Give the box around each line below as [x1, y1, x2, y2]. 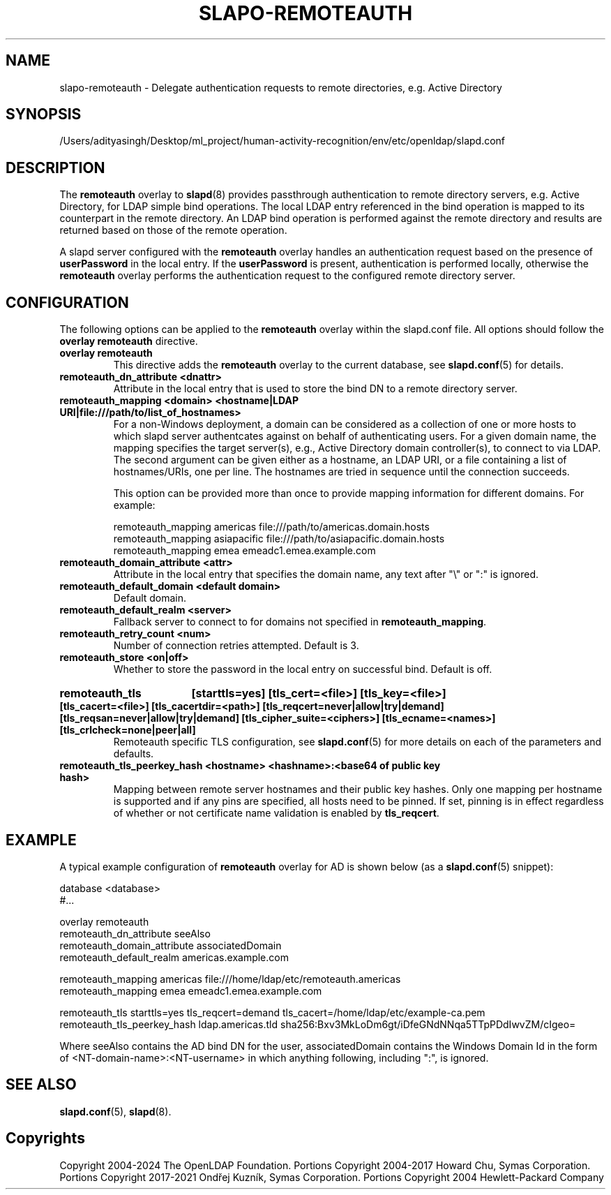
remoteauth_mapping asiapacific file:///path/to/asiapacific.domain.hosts [113, 533, 445, 545]
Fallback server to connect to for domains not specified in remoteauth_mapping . [113, 616, 487, 628]
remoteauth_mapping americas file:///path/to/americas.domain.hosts [113, 521, 430, 533]
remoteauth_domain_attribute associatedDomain [59, 939, 282, 951]
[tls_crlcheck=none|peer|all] [59, 724, 196, 736]
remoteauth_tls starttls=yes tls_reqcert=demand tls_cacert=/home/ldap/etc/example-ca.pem [59, 1006, 485, 1018]
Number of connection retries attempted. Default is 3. [113, 639, 359, 652]
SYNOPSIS [6, 105, 82, 124]
